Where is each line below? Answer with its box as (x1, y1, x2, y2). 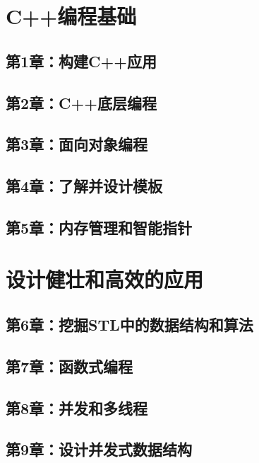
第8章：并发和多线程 (6, 396, 148, 418)
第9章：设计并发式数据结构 (6, 438, 193, 460)
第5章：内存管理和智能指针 (6, 216, 193, 238)
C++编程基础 (6, 1, 137, 30)
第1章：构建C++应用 (6, 50, 157, 72)
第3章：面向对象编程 (6, 133, 148, 155)
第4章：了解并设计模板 (6, 175, 163, 197)
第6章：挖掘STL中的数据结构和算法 (6, 314, 253, 336)
